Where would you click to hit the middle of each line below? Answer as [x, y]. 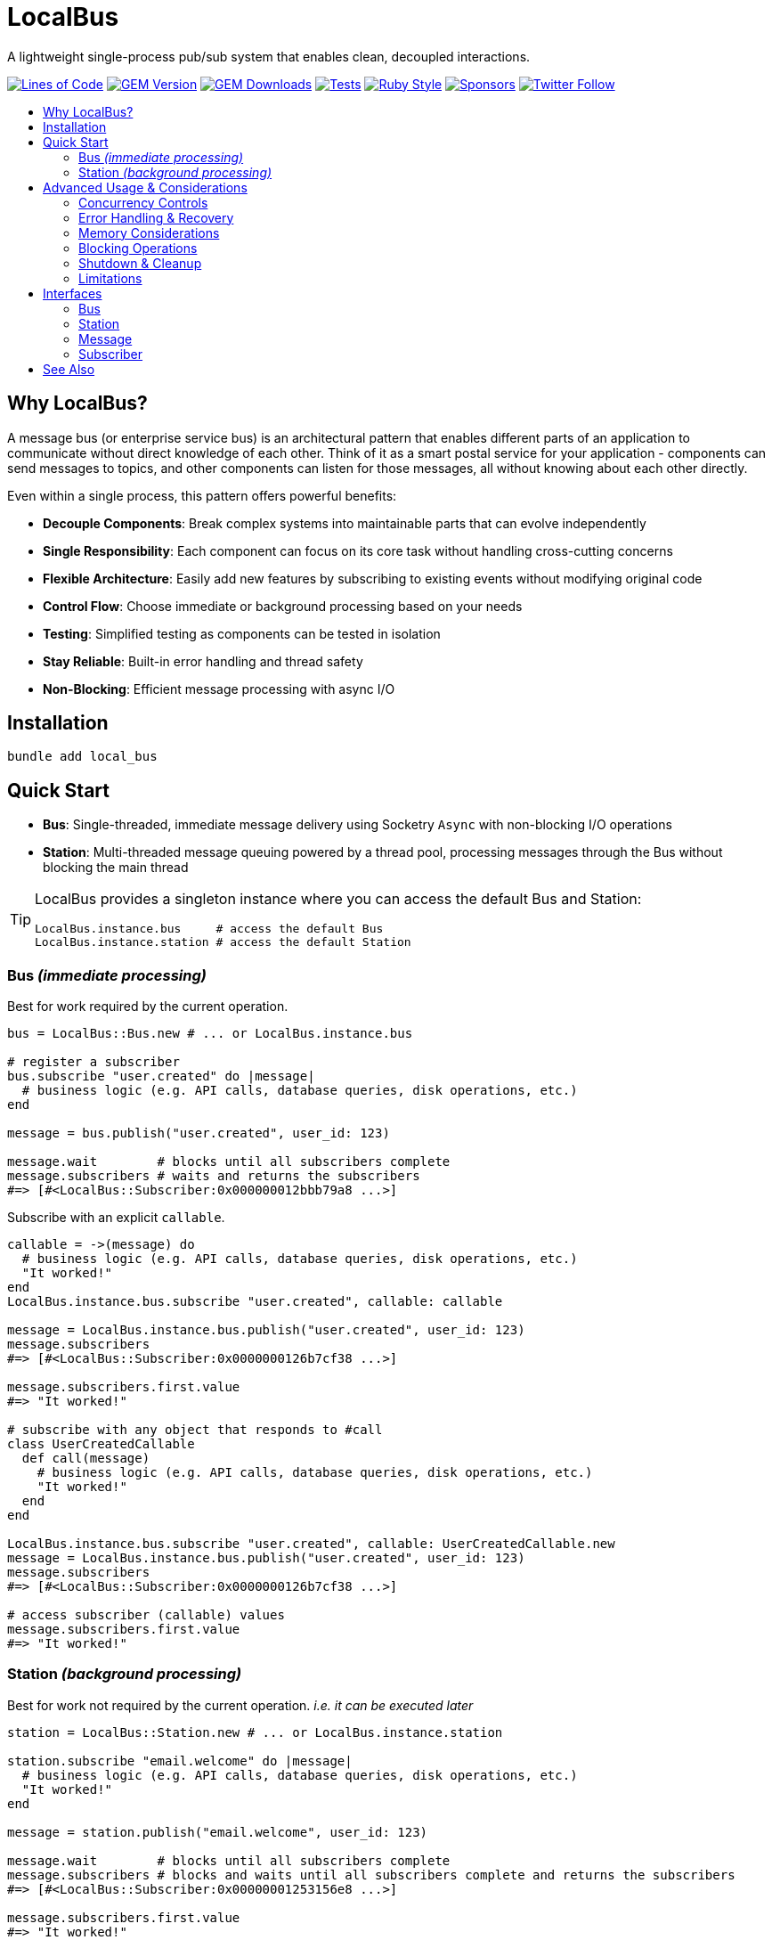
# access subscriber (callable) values [146, 1615]
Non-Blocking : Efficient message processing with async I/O [219, 689]
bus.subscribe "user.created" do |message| [161, 1076]
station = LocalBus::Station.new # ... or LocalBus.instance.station [255, 1732]
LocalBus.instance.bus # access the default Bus [209, 929]
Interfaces [73, 293]
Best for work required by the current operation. [148, 1007]
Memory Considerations [149, 232]
